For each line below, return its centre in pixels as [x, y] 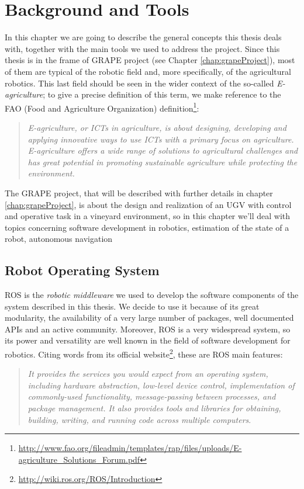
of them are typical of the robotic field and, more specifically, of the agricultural [148, 71]
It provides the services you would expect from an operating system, [148, 374]
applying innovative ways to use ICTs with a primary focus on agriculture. [161, 139]
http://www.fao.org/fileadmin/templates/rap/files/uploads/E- [130, 448]
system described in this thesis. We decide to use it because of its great [132, 306]
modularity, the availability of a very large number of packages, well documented [149, 318]
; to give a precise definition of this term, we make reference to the [162, 94]
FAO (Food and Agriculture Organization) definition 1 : [102, 107]
